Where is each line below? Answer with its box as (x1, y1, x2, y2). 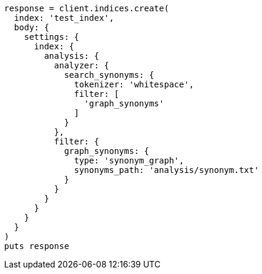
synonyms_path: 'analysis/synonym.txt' (74, 165, 259, 175)
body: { (14, 23, 49, 32)
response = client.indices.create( (4, 4, 170, 13)
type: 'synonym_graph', (74, 156, 184, 165)
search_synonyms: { (64, 70, 154, 80)
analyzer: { (54, 61, 110, 70)
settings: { (24, 32, 79, 42)
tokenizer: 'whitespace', (74, 80, 194, 89)
